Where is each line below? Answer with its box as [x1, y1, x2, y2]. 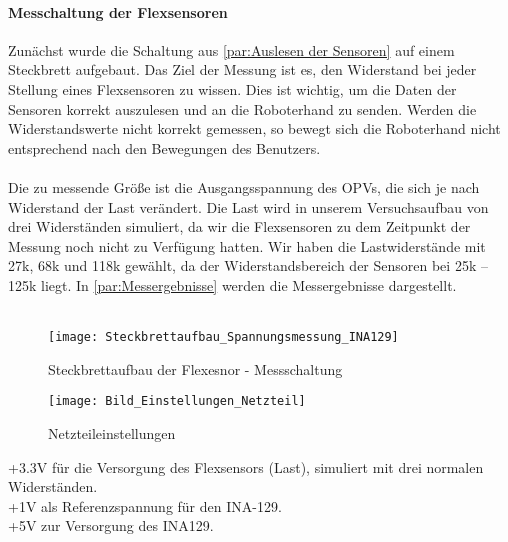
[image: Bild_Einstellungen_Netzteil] [48, 394, 306, 409]
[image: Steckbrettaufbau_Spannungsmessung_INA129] [48, 330, 399, 345]
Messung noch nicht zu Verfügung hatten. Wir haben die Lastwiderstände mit [8, 235, 486, 256]
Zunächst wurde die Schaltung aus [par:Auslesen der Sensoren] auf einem [8, 39, 455, 60]
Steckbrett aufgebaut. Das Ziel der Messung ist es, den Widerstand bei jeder [8, 59, 477, 80]
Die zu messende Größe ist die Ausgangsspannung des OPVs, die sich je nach [8, 176, 480, 197]
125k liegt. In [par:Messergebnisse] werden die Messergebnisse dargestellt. [8, 274, 457, 295]
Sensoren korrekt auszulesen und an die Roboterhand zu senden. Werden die [8, 98, 477, 119]
